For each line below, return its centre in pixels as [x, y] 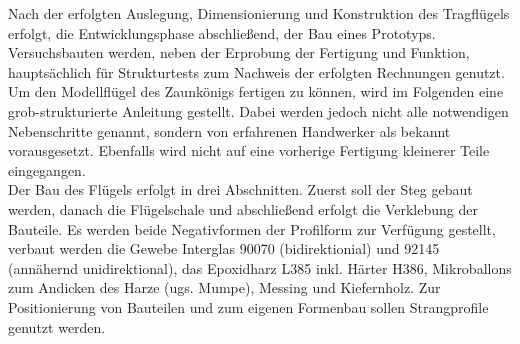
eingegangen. [47, 169]
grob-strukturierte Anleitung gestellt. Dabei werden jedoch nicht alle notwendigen [258, 110]
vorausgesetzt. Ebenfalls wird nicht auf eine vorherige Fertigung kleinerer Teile [249, 150]
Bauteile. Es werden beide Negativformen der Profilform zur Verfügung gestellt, [252, 228]
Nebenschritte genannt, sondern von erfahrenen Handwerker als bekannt [229, 130]
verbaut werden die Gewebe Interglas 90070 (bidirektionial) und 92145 [224, 248]
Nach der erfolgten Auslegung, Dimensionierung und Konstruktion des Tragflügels [259, 13]
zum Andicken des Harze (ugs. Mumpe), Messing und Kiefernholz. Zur [224, 287]
